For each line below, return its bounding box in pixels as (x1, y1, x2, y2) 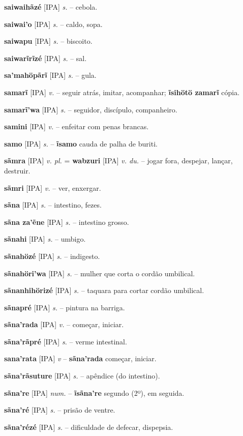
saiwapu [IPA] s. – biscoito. (4, 36, 93, 46)
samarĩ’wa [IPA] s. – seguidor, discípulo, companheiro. (4, 104, 177, 114)
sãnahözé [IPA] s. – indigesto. (4, 250, 100, 261)
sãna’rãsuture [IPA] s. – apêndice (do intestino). (4, 370, 160, 381)
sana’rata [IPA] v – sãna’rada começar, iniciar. (4, 353, 157, 364)
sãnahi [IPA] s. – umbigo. (4, 234, 86, 244)
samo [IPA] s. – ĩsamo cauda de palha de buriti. (4, 138, 158, 149)
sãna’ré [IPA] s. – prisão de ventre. (4, 404, 115, 415)
